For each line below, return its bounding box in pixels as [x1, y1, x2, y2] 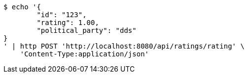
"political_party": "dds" [36, 26, 137, 34]
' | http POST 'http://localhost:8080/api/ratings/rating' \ [3, 42, 245, 50]
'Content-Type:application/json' [20, 50, 149, 58]
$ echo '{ [3, 3, 41, 11]
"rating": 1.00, [36, 19, 99, 26]
